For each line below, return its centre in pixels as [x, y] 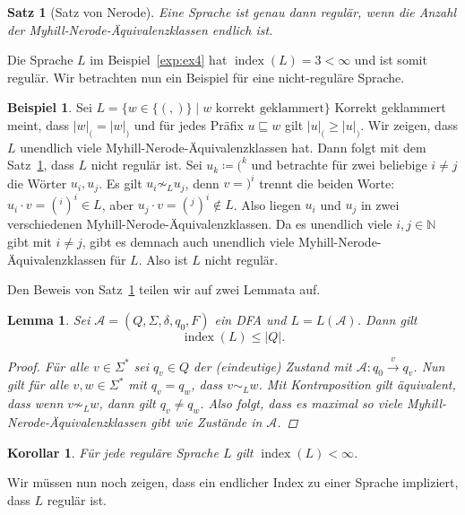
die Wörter [37, 183]
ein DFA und [250, 319]
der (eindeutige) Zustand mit [273, 366]
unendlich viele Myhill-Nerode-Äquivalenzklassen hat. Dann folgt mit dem [223, 147]
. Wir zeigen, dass [409, 124]
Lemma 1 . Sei [49, 319]
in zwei [380, 204]
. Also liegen [267, 204]
